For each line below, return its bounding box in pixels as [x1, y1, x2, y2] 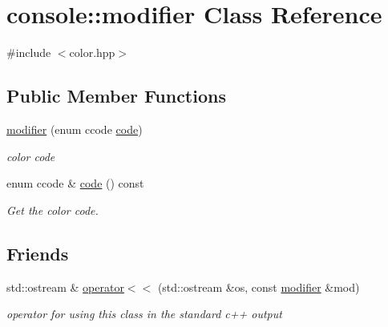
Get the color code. [6, 201, 99, 218]
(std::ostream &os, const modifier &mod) [157, 278, 360, 295]
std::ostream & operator [6, 278, 124, 295]
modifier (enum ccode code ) [6, 120, 143, 137]
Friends [6, 240, 69, 265]
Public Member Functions [6, 83, 226, 108]
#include [6, 44, 51, 61]
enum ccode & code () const [6, 175, 144, 192]
